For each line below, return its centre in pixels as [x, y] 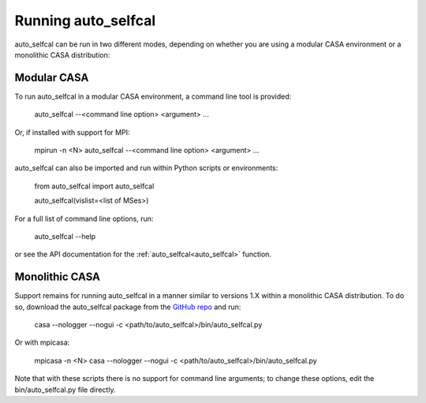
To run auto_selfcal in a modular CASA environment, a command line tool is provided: [153, 96]
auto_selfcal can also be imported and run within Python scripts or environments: [146, 168]
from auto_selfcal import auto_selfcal [94, 186]
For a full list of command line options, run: [84, 218]
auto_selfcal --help [65, 236]
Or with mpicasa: [42, 342]
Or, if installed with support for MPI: [72, 132]
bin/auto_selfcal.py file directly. [65, 390]
